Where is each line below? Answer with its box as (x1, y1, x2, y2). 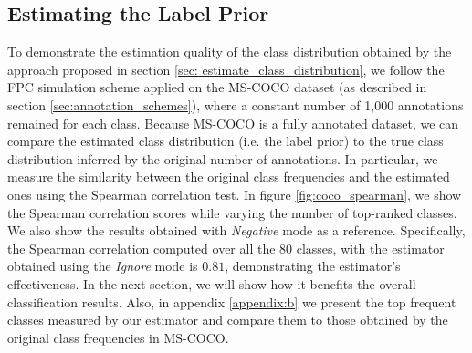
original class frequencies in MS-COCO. (7, 327, 229, 347)
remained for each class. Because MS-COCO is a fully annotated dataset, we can (7, 113, 459, 132)
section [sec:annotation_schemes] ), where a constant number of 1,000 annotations (7, 95, 464, 114)
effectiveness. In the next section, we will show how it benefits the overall (7, 274, 416, 293)
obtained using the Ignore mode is (7, 256, 198, 275)
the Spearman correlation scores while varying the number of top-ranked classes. (7, 202, 457, 222)
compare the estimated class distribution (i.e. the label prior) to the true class (7, 131, 444, 151)
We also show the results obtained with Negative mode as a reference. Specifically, (7, 221, 466, 240)
